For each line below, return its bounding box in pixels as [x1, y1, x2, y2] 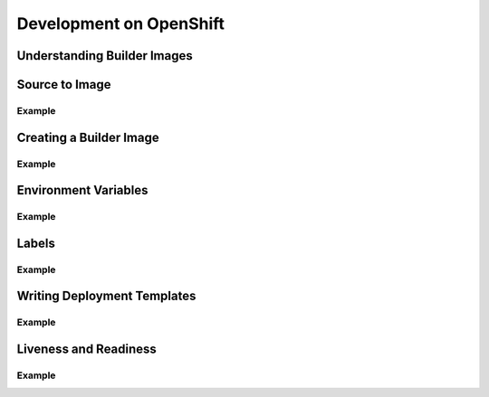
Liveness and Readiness [16, 341, 158, 356]
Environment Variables [16, 183, 149, 198]
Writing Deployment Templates [16, 288, 197, 304]
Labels [16, 235, 56, 250]
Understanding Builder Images [16, 48, 194, 63]
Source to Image [16, 77, 111, 92]
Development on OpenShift [16, 14, 225, 33]
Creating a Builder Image [16, 129, 159, 145]
